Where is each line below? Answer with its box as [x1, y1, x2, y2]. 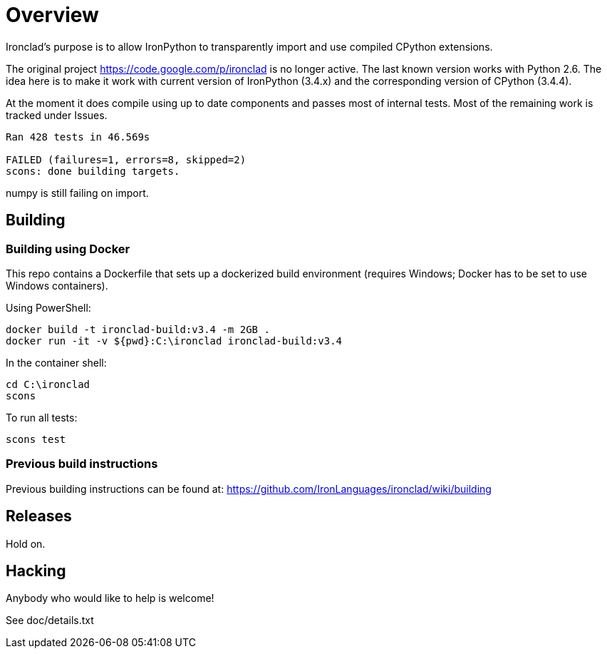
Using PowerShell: [6, 301, 91, 314]
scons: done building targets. [6, 165, 180, 177]
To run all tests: [6, 411, 78, 424]
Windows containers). [6, 279, 108, 292]
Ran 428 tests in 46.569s [6, 131, 150, 143]
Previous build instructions [6, 456, 158, 471]
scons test [6, 433, 66, 445]
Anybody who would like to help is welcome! [6, 592, 214, 605]
